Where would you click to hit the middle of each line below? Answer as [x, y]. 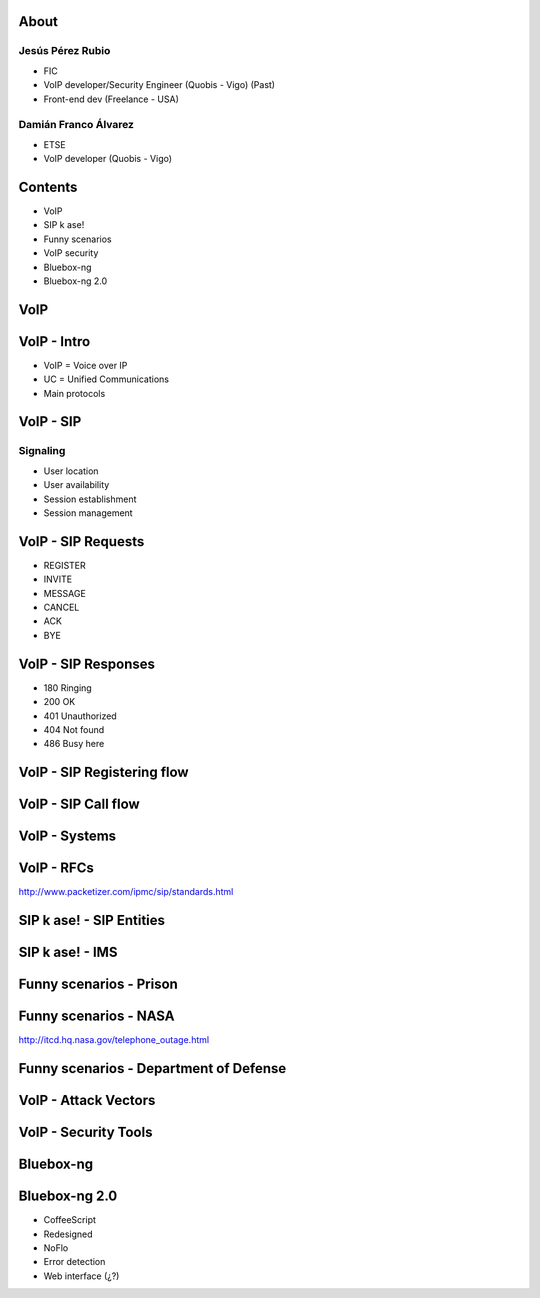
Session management [88, 512]
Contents [48, 186]
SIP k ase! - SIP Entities [91, 920]
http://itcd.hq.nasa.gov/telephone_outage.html [114, 1040]
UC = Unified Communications [106, 379]
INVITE [58, 579]
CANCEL [61, 607]
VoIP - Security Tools [85, 1132]
